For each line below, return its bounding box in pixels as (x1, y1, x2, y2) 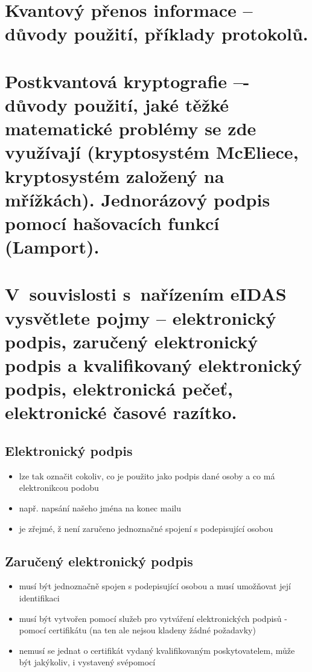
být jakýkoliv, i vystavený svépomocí (19, 656, 156, 668)
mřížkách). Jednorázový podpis (5, 187, 270, 211)
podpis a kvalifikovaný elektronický (5, 353, 302, 377)
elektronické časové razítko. (5, 400, 237, 424)
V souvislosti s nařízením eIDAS (5, 281, 287, 306)
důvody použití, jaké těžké (5, 92, 229, 117)
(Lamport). (5, 234, 100, 259)
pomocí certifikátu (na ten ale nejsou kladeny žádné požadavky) (19, 624, 256, 636)
